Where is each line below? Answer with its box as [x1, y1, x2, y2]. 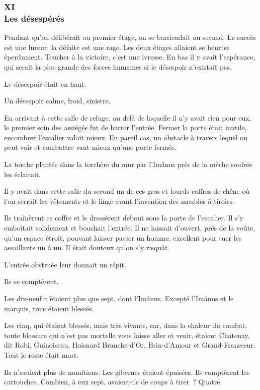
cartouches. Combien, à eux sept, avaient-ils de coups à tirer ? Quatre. [4, 376, 222, 387]
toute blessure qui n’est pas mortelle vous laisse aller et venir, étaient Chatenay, [4, 329, 250, 340]
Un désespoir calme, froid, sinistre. [4, 95, 111, 106]
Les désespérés [4, 12, 64, 24]
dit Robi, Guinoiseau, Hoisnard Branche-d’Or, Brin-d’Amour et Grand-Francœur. [4, 340, 255, 350]
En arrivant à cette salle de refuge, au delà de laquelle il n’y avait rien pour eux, [4, 112, 251, 123]
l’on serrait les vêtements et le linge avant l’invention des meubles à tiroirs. [4, 195, 234, 206]
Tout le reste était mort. [4, 349, 79, 360]
